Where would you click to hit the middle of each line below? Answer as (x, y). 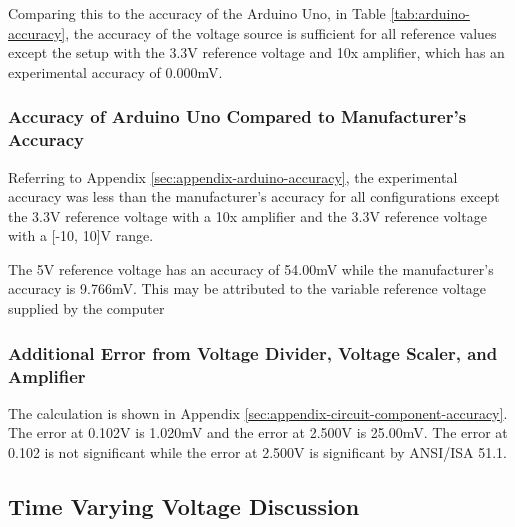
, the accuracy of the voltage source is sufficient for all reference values (281, 32)
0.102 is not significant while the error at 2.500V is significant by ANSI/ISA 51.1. (257, 452)
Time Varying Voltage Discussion (184, 505)
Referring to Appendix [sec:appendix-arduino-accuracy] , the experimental (233, 176)
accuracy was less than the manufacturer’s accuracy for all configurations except (254, 196)
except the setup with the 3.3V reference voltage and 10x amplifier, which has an (256, 52)
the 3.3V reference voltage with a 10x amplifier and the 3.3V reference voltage (247, 215)
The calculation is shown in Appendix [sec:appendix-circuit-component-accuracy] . (258, 412)
